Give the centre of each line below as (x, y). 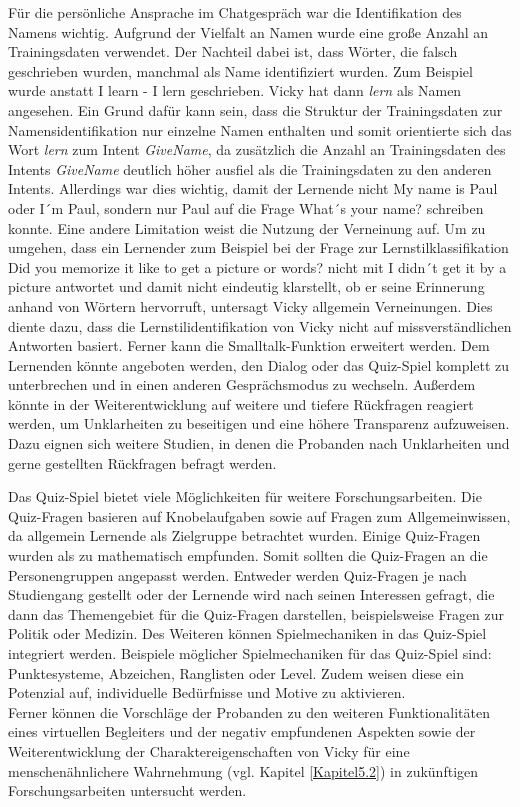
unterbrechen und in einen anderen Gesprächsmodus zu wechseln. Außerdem (242, 384)
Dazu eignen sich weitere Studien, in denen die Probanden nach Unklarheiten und (259, 443)
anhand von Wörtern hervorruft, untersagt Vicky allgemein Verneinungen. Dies (250, 305)
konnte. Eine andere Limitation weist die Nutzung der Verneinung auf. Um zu (247, 227)
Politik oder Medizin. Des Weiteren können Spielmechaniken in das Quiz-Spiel (247, 633)
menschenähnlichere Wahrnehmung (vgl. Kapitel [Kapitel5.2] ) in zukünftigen (243, 770)
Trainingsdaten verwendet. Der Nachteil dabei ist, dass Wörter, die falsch (233, 51)
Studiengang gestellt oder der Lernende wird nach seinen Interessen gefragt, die (251, 594)
